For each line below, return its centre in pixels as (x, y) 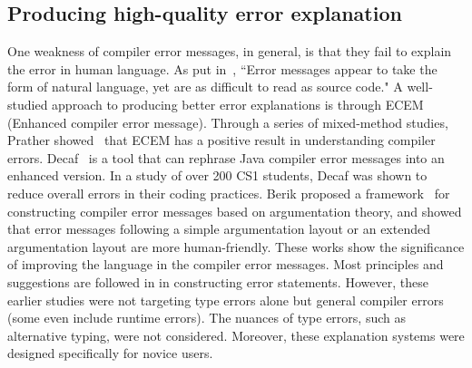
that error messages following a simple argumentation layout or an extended (219, 229)
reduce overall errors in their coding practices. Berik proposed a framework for (229, 193)
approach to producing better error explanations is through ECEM (238, 104)
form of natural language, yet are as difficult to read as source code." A (205, 87)
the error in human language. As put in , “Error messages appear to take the (222, 68)
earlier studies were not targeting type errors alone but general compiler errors (226, 300)
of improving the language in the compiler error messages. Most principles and (226, 264)
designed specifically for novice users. (110, 353)
